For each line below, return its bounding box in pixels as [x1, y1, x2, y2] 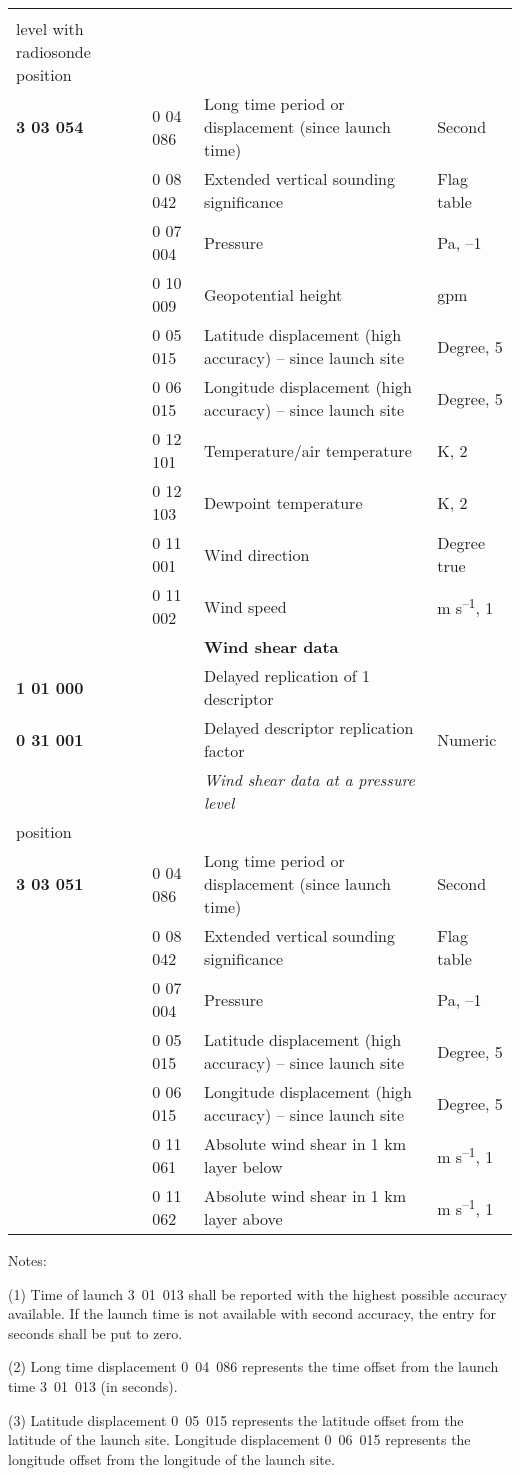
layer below [203, 1155, 283, 1178]
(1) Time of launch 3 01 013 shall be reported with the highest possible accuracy [8, 1283, 507, 1304]
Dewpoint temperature [203, 490, 363, 514]
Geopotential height [203, 282, 343, 306]
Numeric [437, 727, 497, 751]
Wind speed [203, 594, 287, 618]
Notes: [8, 1250, 47, 1270]
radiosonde [16, 40, 91, 63]
